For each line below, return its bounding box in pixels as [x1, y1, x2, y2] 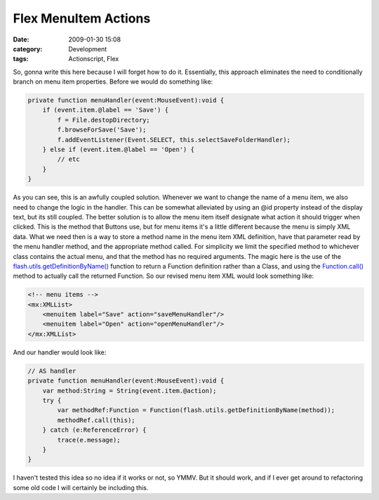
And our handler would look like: [13, 348, 107, 357]
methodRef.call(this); [57, 416, 136, 424]
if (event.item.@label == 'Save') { [42, 106, 168, 114]
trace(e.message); [57, 436, 121, 444]
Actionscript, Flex [68, 55, 119, 63]
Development [68, 44, 107, 53]
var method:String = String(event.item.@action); [42, 387, 217, 395]
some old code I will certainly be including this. [13, 483, 149, 492]
